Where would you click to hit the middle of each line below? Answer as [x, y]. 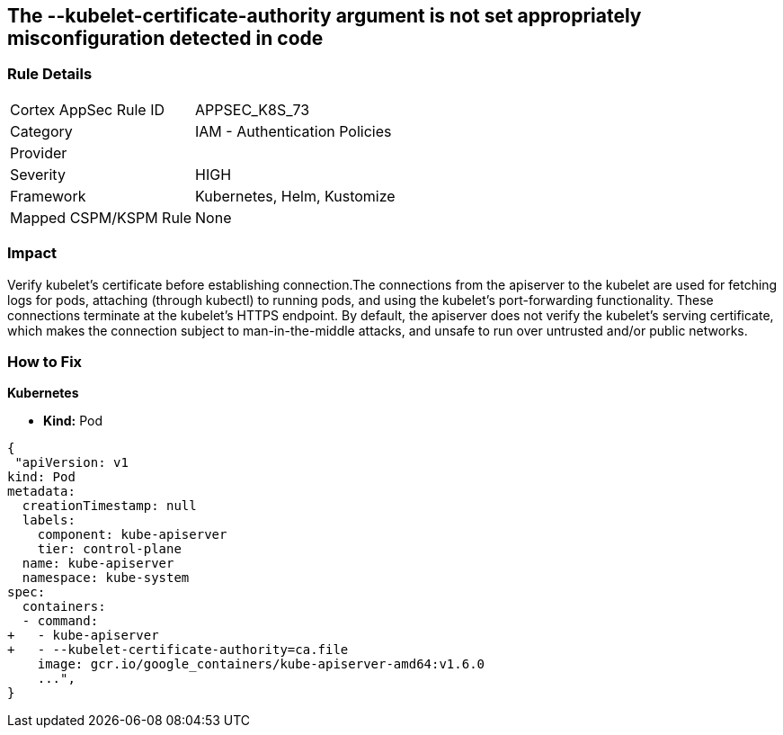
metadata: [41, 492]
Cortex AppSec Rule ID [88, 109]
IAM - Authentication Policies [294, 131]
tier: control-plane [109, 549]
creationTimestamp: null [109, 506]
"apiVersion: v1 [71, 463]
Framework [48, 196]
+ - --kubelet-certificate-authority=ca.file [178, 650]
